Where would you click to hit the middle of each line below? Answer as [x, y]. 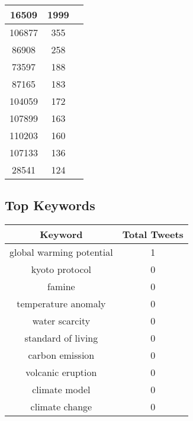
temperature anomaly [61, 304]
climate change [61, 407]
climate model [61, 390]
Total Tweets [153, 234]
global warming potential [61, 252]
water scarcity [61, 321]
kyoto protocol [61, 269]
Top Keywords [50, 205]
